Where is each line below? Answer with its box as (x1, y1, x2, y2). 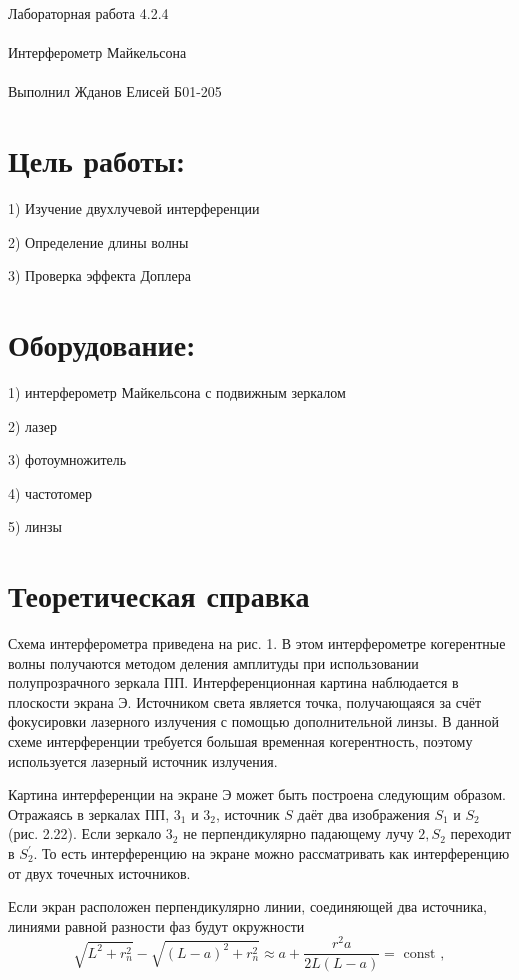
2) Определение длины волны (8, 231, 189, 252)
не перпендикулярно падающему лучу (183, 823, 414, 844)
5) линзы (8, 516, 63, 537)
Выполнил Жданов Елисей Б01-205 (8, 81, 222, 102)
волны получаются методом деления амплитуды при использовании (8, 652, 419, 673)
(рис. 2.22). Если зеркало (8, 823, 162, 844)
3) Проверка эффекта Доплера (8, 265, 191, 286)
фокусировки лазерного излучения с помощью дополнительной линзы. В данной (8, 711, 500, 732)
